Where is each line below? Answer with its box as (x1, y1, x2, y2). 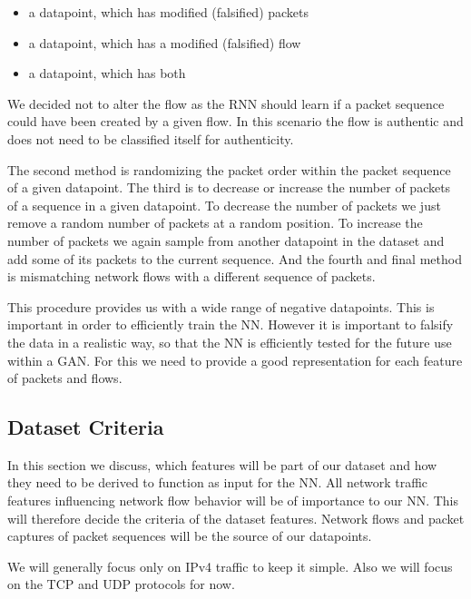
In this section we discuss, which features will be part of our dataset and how (7, 455, 437, 474)
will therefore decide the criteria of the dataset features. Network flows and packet (7, 508, 465, 527)
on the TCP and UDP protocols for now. (7, 574, 235, 594)
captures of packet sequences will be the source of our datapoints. (7, 526, 372, 545)
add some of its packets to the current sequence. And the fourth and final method (7, 249, 462, 268)
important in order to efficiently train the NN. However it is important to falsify (7, 315, 454, 334)
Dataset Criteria (7, 413, 164, 441)
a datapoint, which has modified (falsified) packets (28, 3, 309, 21)
